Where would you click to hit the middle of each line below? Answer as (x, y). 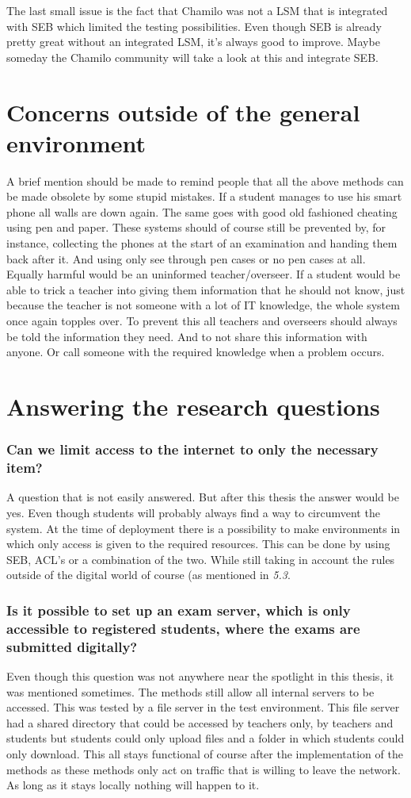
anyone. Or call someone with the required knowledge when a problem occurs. (196, 352)
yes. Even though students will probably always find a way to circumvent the (193, 512)
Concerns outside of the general (183, 111)
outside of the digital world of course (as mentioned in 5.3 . (148, 575)
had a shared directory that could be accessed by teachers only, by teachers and (200, 722)
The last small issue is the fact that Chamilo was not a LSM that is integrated (197, 10)
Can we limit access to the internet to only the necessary (192, 449)
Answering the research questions (193, 406)
